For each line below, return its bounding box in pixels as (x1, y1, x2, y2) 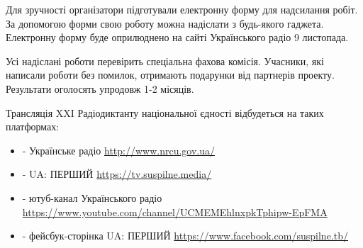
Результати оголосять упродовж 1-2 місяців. (6, 81, 194, 96)
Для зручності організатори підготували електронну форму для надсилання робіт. (6, 2, 358, 16)
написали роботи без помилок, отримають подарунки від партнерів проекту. (6, 67, 335, 82)
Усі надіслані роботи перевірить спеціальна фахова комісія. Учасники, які (6, 53, 324, 68)
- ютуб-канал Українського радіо (22, 190, 162, 205)
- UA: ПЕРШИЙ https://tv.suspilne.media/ (22, 167, 212, 181)
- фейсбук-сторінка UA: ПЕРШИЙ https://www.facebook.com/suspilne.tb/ (22, 228, 348, 243)
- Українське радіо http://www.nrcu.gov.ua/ (22, 142, 216, 157)
